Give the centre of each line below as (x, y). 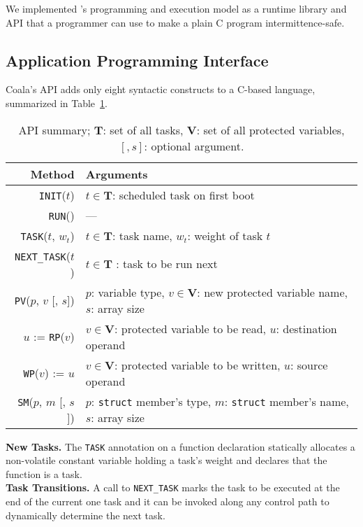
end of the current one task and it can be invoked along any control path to (168, 501)
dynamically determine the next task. (86, 515)
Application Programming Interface (137, 60)
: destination (306, 328)
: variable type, (128, 292)
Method (52, 174)
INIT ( (52, 195)
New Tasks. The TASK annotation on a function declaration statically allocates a (180, 446)
